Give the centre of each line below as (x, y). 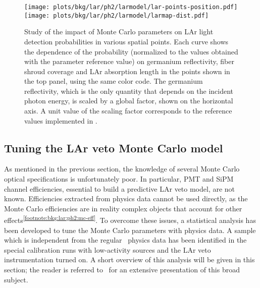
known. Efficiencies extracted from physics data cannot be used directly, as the (126, 198)
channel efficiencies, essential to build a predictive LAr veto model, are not (120, 188)
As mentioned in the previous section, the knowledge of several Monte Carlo (122, 169)
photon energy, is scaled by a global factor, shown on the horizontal (129, 101)
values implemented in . (61, 120)
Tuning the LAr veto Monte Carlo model (114, 148)
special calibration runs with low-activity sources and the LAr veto (108, 249)
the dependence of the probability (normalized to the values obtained (131, 51)
